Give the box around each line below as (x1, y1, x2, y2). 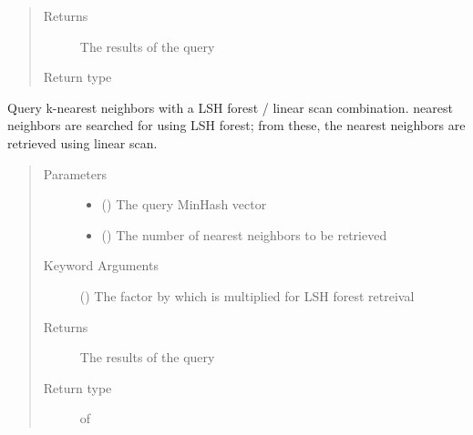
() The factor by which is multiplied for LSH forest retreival (79, 286, 415, 305)
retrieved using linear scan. (7, 133, 158, 152)
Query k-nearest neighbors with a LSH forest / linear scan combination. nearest (7, 97, 453, 116)
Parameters (43, 164, 107, 183)
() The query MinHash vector (101, 195, 267, 214)
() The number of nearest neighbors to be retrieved (101, 225, 387, 244)
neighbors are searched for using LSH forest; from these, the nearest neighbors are (7, 116, 466, 135)
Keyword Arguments (43, 256, 159, 275)
